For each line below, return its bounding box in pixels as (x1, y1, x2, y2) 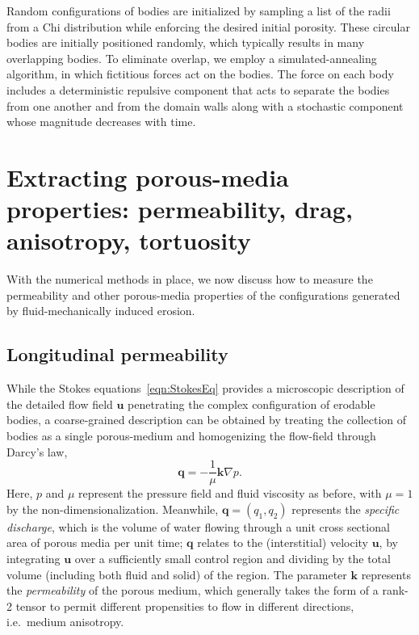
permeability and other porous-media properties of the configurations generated (6, 286, 400, 303)
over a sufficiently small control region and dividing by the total (74, 550, 391, 567)
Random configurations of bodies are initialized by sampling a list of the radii (6, 2, 391, 19)
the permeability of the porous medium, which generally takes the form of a (6, 582, 379, 599)
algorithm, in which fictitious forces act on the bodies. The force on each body (6, 65, 394, 82)
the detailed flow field (6, 395, 113, 412)
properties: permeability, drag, (6, 192, 353, 225)
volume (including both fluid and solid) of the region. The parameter (6, 566, 347, 582)
